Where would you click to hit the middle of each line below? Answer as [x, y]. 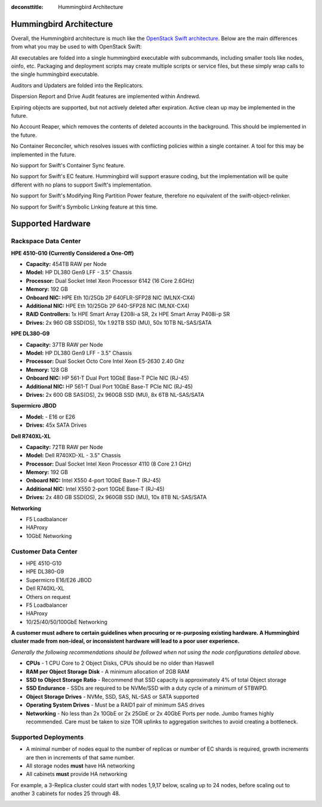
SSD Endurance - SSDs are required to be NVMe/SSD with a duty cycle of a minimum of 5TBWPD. [147, 688]
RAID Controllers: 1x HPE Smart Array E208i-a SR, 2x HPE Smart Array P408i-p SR [128, 314]
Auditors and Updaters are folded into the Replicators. [77, 85]
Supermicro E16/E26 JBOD [59, 580]
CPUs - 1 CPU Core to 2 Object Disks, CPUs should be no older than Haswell [120, 663]
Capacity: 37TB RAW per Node [65, 344]
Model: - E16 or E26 [51, 417]
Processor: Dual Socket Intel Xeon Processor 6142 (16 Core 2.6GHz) [110, 280]
